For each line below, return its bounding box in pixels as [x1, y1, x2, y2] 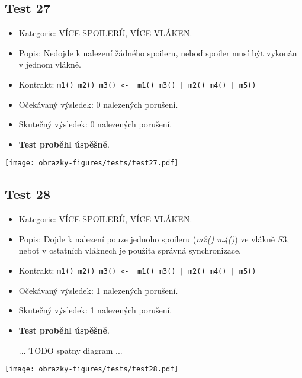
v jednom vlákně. [18, 58, 81, 71]
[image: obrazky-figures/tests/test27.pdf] [5, 159, 179, 168]
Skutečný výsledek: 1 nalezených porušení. [18, 304, 172, 316]
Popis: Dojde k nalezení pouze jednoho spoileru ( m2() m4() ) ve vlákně [18, 232, 275, 245]
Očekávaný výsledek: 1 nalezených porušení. [18, 284, 178, 296]
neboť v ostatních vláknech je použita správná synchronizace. [18, 244, 242, 257]
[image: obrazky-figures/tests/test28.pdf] [5, 365, 179, 374]
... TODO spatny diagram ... [18, 344, 123, 356]
